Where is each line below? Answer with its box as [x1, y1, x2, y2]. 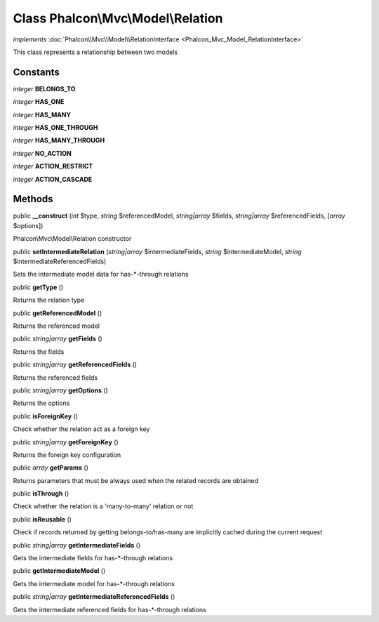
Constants [13, 66, 60, 78]
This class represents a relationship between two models [13, 48, 178, 56]
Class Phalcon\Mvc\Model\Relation [13, 11, 223, 26]
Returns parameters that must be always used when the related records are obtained [13, 476, 259, 484]
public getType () [13, 283, 64, 291]
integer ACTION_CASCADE [13, 175, 93, 183]
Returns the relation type [13, 296, 85, 305]
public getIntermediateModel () [13, 567, 106, 575]
